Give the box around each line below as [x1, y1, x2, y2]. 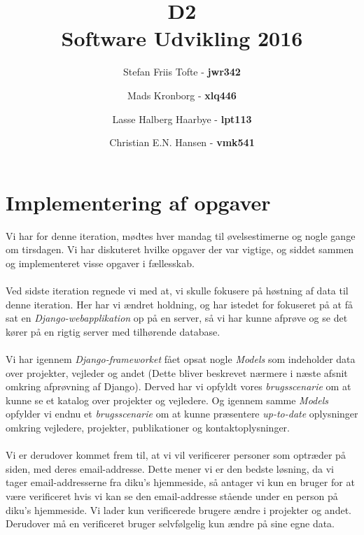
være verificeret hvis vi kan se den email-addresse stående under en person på [6, 488, 338, 503]
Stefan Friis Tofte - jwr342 [123, 64, 241, 79]
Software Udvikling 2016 [61, 24, 303, 52]
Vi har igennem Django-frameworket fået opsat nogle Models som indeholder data [6, 351, 356, 366]
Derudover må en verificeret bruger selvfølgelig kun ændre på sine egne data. [6, 516, 335, 531]
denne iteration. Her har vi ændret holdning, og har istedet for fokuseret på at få [6, 297, 353, 311]
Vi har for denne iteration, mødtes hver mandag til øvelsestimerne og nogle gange [6, 228, 356, 243]
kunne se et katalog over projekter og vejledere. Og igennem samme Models [6, 392, 328, 407]
